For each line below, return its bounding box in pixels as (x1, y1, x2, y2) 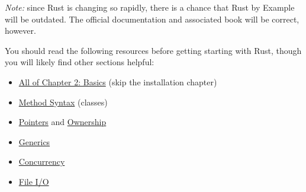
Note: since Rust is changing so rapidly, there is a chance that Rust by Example (5, 1, 295, 13)
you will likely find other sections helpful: (5, 56, 154, 68)
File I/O (18, 175, 49, 187)
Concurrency (18, 155, 65, 168)
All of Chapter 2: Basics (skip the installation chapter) (18, 75, 217, 88)
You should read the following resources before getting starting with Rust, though (5, 44, 302, 56)
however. (5, 24, 36, 37)
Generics (18, 135, 50, 148)
